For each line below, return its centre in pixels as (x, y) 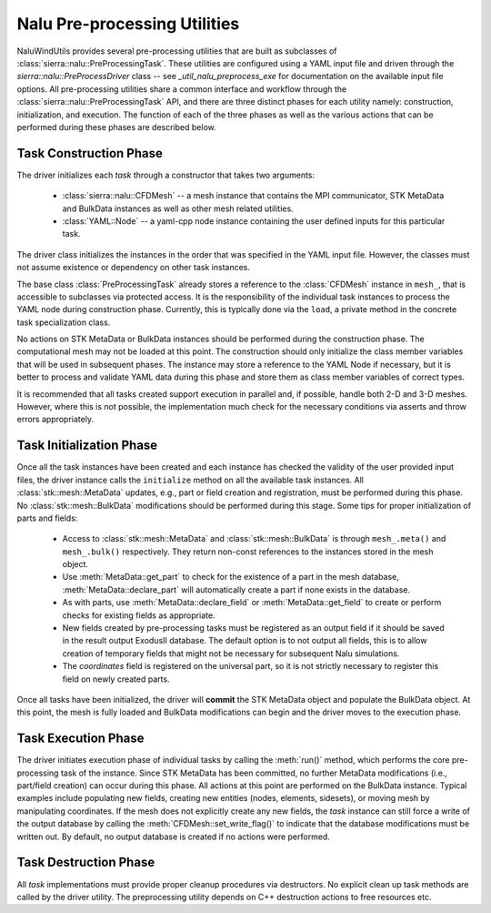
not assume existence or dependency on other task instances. (133, 268)
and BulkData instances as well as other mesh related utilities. (178, 208)
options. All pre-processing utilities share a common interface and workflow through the (182, 89)
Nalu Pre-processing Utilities (128, 24)
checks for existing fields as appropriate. (139, 615)
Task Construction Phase (90, 153)
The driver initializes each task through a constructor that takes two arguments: (166, 175)
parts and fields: (47, 518)
